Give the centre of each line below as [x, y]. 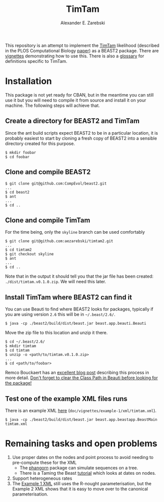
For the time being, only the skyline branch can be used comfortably [75, 232]
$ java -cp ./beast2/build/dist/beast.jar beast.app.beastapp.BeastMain [81, 419]
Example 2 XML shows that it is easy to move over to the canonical [80, 489]
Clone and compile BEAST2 [48, 172]
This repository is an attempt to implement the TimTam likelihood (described [82, 45]
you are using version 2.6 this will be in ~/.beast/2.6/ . [60, 314]
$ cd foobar [17, 157]
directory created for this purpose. [40, 143]
